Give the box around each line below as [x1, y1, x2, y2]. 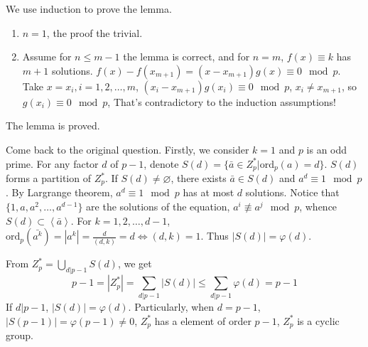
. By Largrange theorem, [6, 185, 113, 200]
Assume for [22, 49, 72, 64]
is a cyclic [297, 313, 340, 328]
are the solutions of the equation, [86, 199, 230, 214]
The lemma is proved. [6, 118, 100, 133]
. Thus [200, 228, 229, 243]
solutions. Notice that [245, 185, 340, 200]
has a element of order [154, 313, 251, 328]
